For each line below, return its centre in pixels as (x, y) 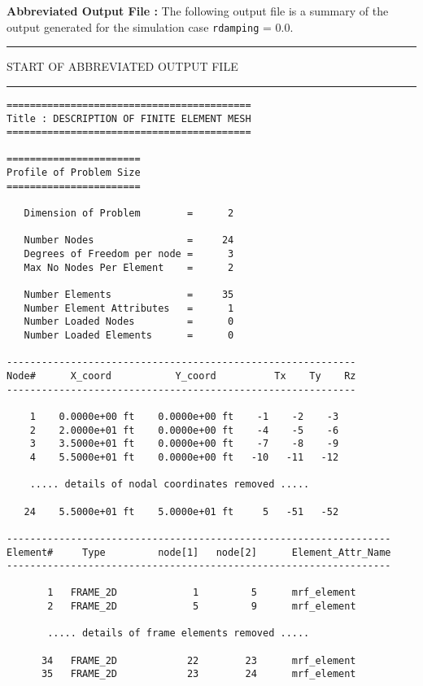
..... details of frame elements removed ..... (179, 634)
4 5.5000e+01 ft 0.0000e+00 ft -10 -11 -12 (184, 457)
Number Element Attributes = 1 (129, 308)
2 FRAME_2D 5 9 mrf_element (202, 607)
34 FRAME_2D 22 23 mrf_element (198, 660)
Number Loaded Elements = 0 (129, 335)
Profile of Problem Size (74, 173)
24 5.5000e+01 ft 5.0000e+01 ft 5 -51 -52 (181, 511)
